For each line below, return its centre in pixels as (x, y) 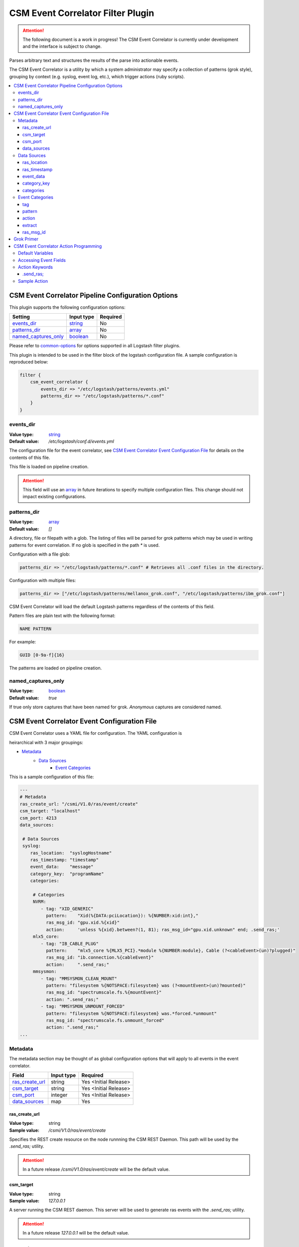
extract (30, 225)
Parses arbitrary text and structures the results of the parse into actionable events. (94, 60)
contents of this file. (30, 457)
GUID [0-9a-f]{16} (42, 655)
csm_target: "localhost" (50, 811)
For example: (23, 642)
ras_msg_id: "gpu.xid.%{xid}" (82, 923)
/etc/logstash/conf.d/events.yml (81, 441)
